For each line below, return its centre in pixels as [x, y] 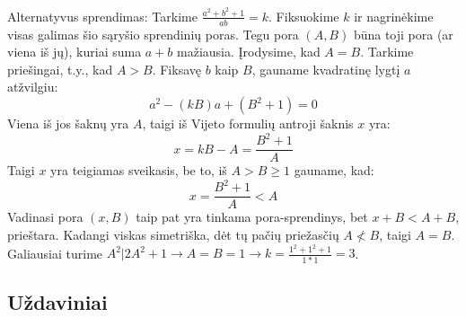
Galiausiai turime [55, 253]
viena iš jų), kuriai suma [75, 52]
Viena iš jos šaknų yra [68, 123]
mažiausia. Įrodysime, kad [249, 52]
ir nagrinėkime [394, 16]
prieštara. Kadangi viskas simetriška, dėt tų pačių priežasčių [173, 234]
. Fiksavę [176, 69]
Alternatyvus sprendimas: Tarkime [102, 16]
